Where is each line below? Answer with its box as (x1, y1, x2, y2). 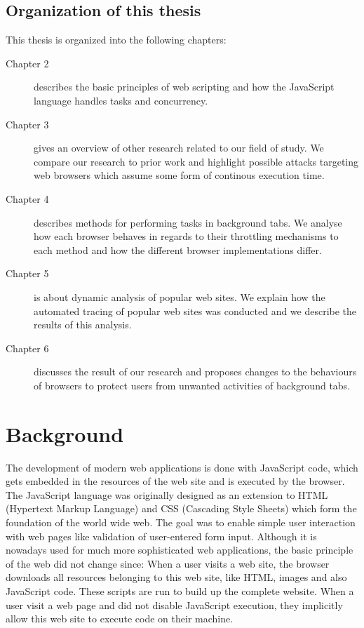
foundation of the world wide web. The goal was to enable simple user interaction (6, 514, 356, 529)
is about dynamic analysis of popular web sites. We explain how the (34, 289, 325, 304)
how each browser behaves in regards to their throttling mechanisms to (34, 229, 339, 243)
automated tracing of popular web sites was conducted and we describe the (34, 303, 357, 318)
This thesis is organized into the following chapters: (6, 32, 227, 47)
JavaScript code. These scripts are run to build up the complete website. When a (6, 583, 354, 598)
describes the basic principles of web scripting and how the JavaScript (34, 79, 335, 94)
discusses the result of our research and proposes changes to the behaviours (34, 364, 357, 379)
